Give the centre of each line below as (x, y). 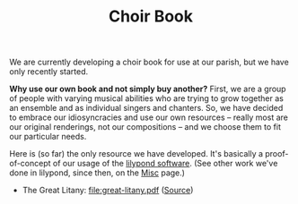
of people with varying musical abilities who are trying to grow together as (147, 98)
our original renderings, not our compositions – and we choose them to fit (145, 127)
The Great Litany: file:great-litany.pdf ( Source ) (108, 191)
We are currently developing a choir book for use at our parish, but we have (149, 62)
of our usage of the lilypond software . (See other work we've (165, 164)
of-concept (30, 164)
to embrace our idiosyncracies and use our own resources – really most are (149, 117)
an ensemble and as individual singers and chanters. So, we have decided (146, 108)
